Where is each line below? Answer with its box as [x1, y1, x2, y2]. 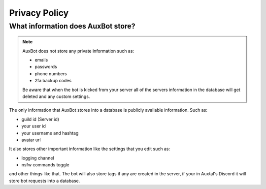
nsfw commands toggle [21, 162, 69, 168]
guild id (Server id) [21, 116, 59, 122]
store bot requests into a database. [9, 178, 80, 184]
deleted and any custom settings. [22, 94, 90, 99]
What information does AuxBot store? [9, 22, 135, 31]
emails [34, 57, 48, 63]
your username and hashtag [21, 130, 79, 136]
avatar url [21, 137, 41, 143]
